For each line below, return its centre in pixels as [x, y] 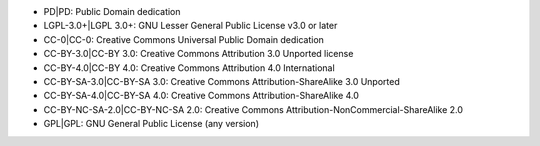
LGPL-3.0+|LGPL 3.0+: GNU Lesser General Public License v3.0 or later [190, 26]
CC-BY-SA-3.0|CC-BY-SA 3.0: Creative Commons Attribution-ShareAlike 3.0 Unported [221, 81]
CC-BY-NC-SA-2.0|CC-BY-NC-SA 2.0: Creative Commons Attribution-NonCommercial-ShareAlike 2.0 [253, 109]
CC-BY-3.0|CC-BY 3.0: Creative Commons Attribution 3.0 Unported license [198, 54]
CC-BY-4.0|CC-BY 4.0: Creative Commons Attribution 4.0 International [189, 67]
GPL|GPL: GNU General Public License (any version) [151, 124]
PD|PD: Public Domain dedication [112, 11]
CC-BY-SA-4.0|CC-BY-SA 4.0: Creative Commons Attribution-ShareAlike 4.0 [201, 96]
